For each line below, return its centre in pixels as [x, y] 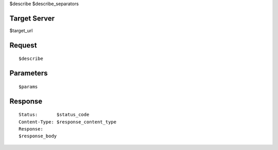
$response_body [38, 136]
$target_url [21, 30]
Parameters [29, 73]
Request [23, 45]
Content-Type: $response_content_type [68, 122]
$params [28, 87]
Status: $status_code [54, 115]
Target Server [32, 18]
